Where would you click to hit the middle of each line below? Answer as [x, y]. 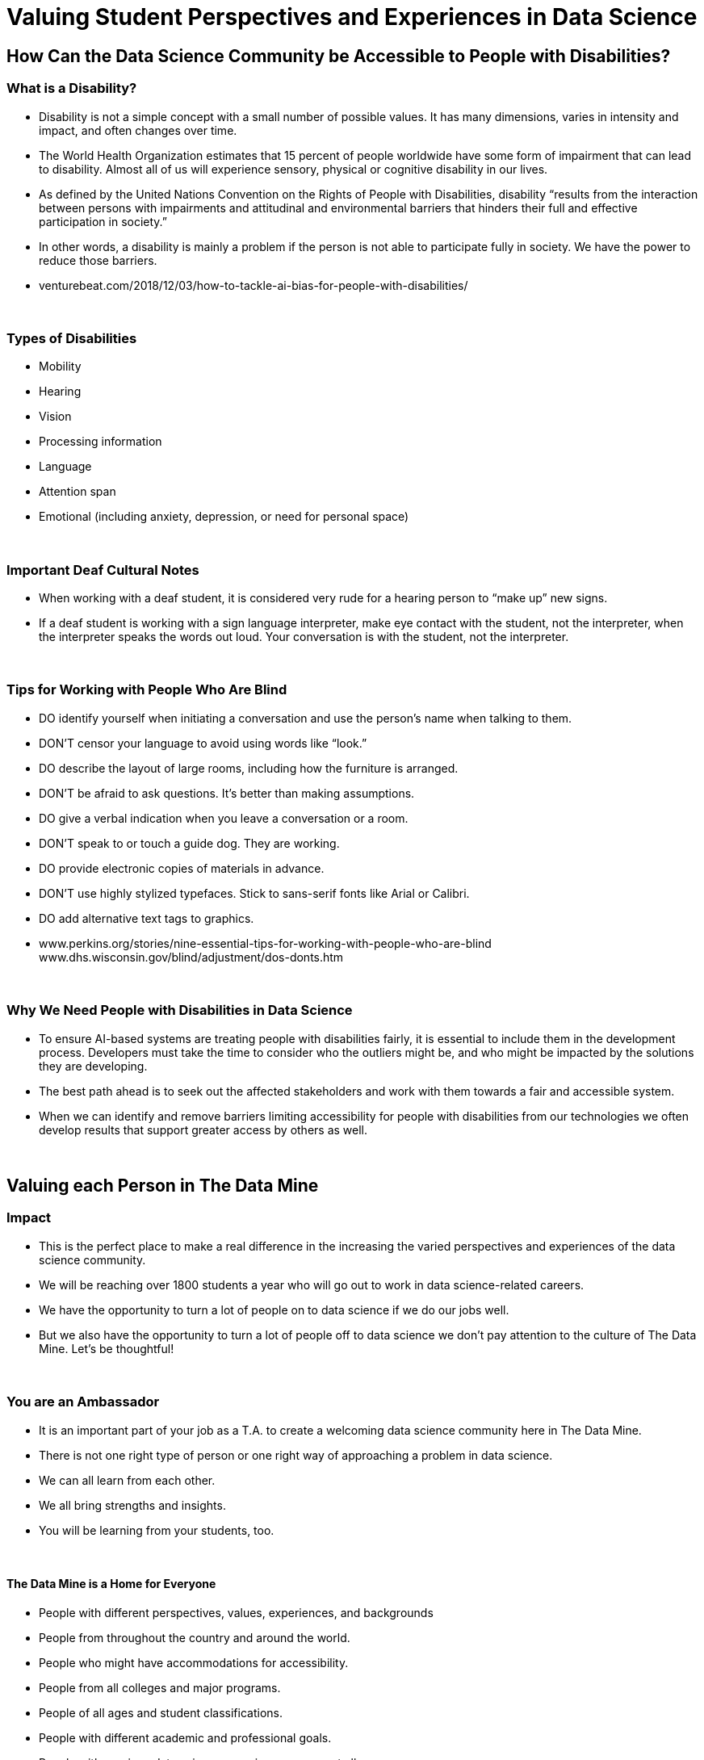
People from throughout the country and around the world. [195, 1637]
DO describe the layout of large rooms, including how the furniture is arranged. [249, 768]
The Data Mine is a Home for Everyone [111, 1584]
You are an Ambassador [83, 1402]
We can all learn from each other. [127, 1480]
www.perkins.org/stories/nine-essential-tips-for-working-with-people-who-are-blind [265, 943]
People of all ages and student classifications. [161, 1712]
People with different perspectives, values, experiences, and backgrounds [236, 1612]
